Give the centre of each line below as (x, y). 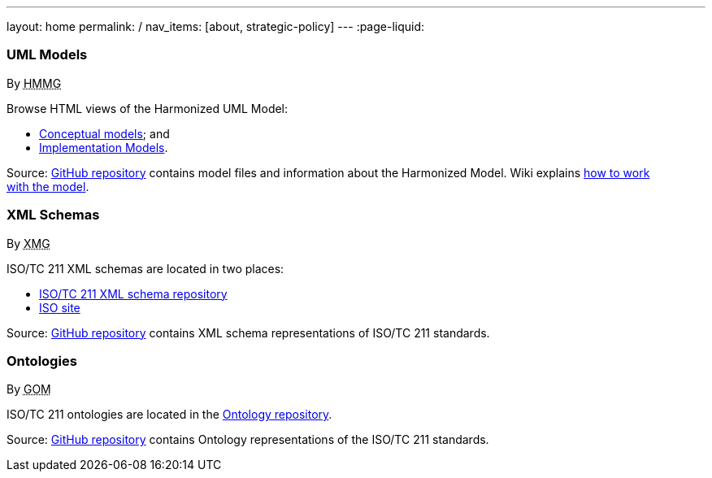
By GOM (29, 389)
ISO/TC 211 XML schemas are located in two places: (145, 268)
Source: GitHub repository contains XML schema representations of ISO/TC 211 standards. (248, 332)
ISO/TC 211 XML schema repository (133, 293)
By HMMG (34, 83)
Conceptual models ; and (104, 133)
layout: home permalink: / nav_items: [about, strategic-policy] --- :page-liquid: (216, 26)
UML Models (47, 55)
